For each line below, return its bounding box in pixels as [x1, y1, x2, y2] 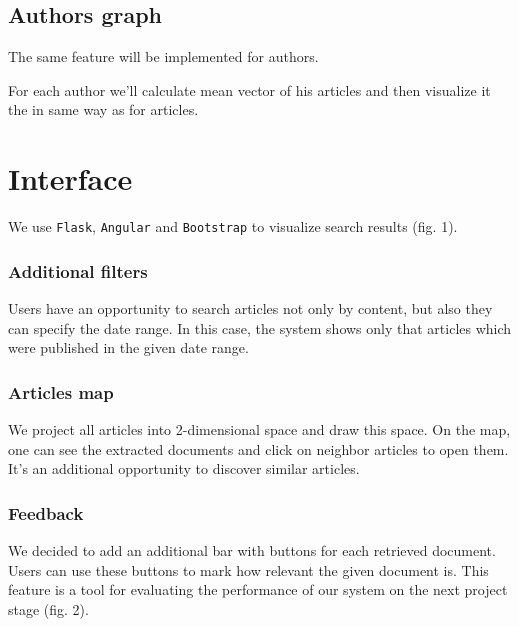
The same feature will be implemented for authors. [8, 46, 319, 67]
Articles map [8, 379, 114, 404]
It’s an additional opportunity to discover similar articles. [8, 458, 360, 479]
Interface [8, 158, 133, 199]
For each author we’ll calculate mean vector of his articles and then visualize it [8, 79, 491, 100]
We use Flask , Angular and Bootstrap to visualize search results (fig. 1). [8, 216, 458, 237]
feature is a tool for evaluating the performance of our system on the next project [8, 579, 508, 600]
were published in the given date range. [8, 337, 249, 358]
